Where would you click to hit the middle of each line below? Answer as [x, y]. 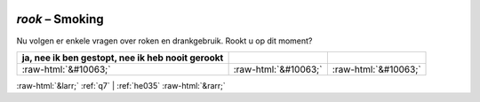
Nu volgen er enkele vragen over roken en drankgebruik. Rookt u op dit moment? [164, 41]
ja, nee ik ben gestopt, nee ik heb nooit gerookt [123, 58]
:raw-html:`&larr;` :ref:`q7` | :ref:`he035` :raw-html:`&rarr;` [121, 85]
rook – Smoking [60, 19]
